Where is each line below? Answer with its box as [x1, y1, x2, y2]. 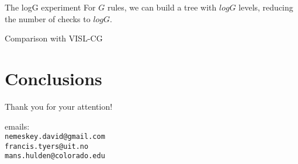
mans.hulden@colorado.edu [5, 152, 105, 160]
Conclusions [5, 66, 102, 90]
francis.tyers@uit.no [5, 142, 89, 151]
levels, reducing [238, 1, 293, 13]
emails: [5, 120, 30, 132]
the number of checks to [5, 12, 91, 25]
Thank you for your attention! [5, 100, 113, 112]
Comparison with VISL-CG [5, 32, 103, 44]
